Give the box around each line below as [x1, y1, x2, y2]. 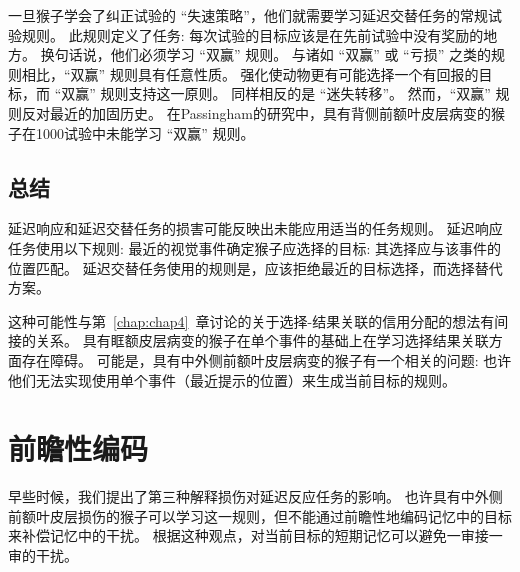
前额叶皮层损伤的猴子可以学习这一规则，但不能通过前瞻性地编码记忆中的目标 [8, 505, 512, 526]
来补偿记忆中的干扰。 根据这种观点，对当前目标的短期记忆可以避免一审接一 [8, 525, 503, 546]
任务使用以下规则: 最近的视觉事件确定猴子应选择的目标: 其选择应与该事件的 [8, 237, 502, 258]
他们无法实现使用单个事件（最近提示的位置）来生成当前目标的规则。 [8, 369, 456, 390]
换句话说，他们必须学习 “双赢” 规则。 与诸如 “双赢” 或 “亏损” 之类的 [40, 44, 491, 65]
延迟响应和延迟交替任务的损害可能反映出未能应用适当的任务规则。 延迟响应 [8, 218, 503, 239]
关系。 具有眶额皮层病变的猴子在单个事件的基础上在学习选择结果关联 [35, 330, 489, 351]
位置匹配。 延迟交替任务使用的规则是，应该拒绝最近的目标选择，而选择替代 [8, 257, 503, 278]
